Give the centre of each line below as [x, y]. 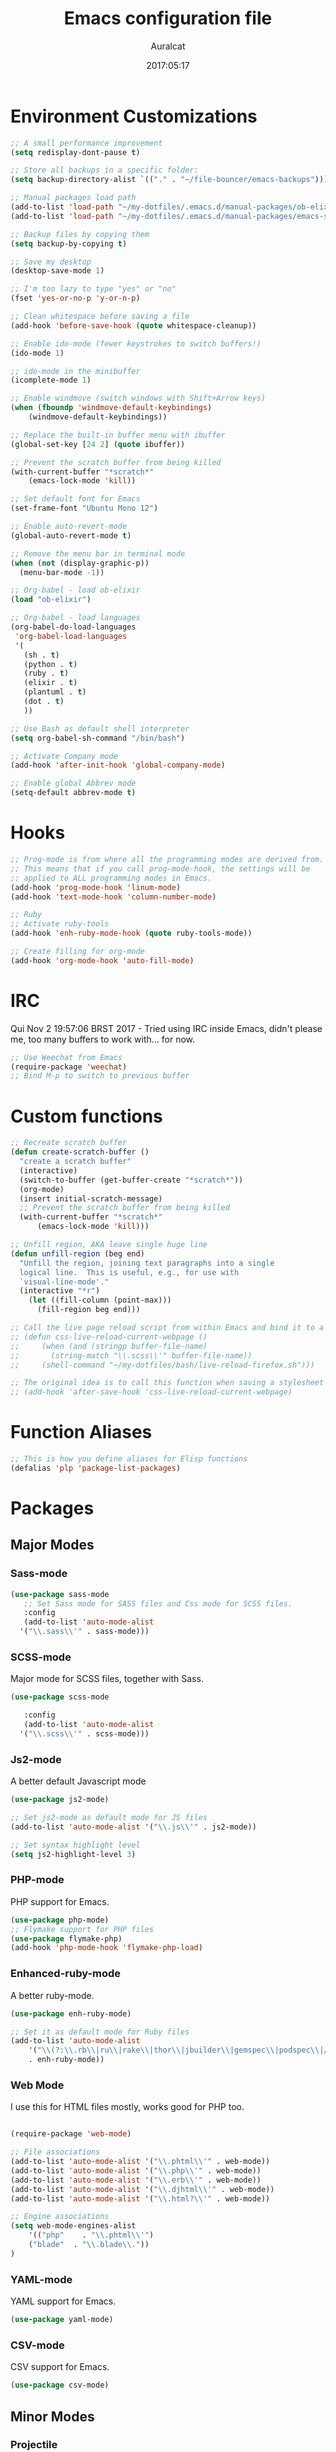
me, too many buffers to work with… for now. [103, 1039]
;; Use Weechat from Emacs [66, 1057]
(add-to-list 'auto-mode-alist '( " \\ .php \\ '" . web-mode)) [136, 2170]
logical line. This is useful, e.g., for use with [129, 1272]
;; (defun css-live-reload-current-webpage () [109, 1337]
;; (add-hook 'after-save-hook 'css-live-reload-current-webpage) [151, 1392]
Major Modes [52, 1545]
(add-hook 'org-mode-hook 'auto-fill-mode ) [102, 960]
